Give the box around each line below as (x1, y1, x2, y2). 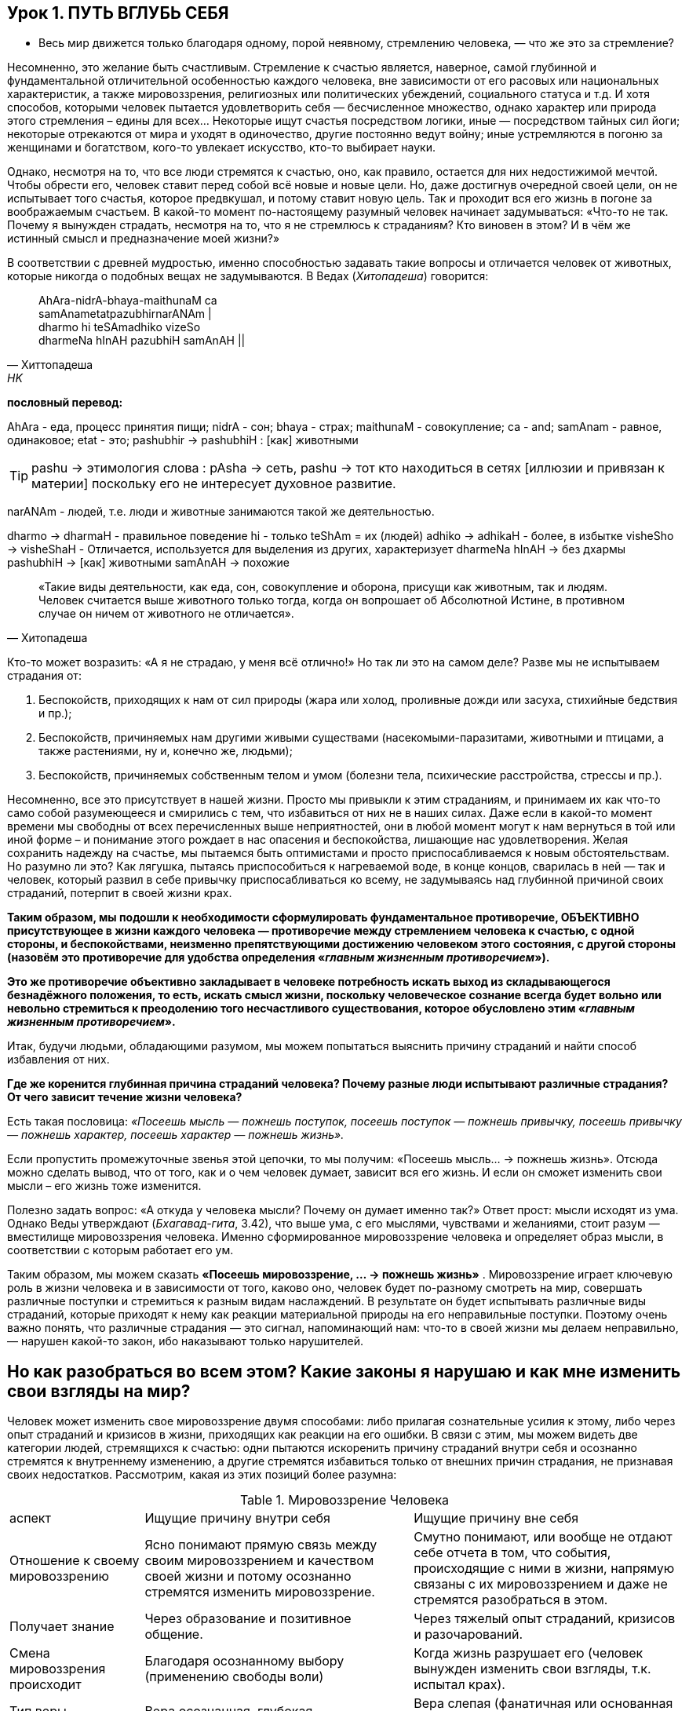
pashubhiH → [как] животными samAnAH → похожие (7, 556, 290, 570)
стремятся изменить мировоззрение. (144, 1584, 375, 1600)
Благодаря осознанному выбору (144, 1653, 344, 1669)
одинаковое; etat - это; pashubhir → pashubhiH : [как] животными (7, 433, 359, 447)
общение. (144, 1626, 203, 1643)
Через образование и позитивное (144, 1611, 352, 1627)
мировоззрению (9, 1568, 110, 1585)
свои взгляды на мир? (7, 1381, 191, 1401)
